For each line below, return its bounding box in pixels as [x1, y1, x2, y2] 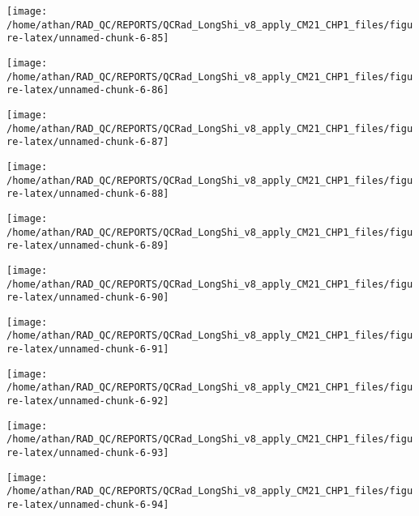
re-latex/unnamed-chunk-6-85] [6, 32, 169, 45]
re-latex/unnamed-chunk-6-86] [6, 84, 169, 96]
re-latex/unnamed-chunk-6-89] [6, 240, 169, 252]
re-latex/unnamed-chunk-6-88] [6, 188, 169, 200]
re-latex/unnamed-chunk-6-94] [6, 499, 169, 511]
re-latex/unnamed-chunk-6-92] [6, 395, 169, 407]
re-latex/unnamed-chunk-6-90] [6, 292, 169, 304]
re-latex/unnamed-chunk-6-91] [6, 343, 169, 356]
